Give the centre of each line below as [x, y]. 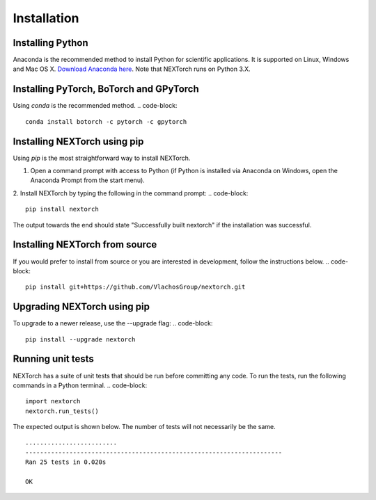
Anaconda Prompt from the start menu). [88, 180]
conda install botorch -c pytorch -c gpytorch [106, 121]
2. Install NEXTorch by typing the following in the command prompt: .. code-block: [131, 193]
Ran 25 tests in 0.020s [66, 462]
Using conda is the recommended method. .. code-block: [95, 106]
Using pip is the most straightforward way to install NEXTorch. [102, 158]
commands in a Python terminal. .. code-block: [80, 385]
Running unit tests [53, 359]
